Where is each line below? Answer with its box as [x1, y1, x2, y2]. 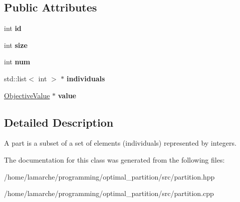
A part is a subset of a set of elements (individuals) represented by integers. [4, 138, 236, 148]
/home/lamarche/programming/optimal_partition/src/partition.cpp [4, 188, 214, 199]
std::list [4, 73, 27, 83]
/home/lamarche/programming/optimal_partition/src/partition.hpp [4, 171, 215, 182]
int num [4, 56, 31, 67]
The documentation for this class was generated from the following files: [4, 154, 225, 165]
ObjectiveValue [4, 90, 50, 100]
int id [4, 23, 22, 33]
